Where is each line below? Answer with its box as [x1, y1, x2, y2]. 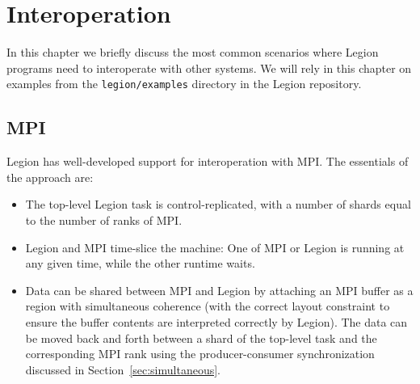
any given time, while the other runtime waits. [25, 255, 255, 272]
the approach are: [6, 168, 94, 185]
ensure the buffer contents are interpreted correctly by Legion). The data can [25, 313, 408, 330]
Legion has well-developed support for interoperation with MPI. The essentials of [6, 153, 409, 170]
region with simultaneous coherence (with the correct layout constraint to [25, 297, 390, 314]
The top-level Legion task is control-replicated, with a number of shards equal [25, 196, 411, 213]
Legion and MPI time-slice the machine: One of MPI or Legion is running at [25, 238, 405, 255]
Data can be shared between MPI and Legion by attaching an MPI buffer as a [25, 281, 414, 298]
